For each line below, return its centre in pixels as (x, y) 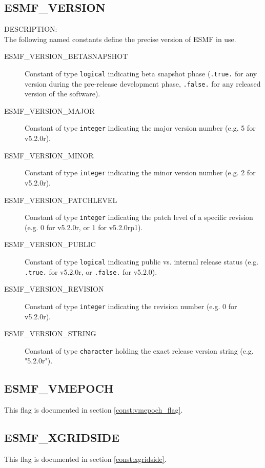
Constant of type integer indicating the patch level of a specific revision (139, 217)
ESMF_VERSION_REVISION (54, 289)
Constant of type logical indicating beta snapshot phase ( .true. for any (141, 73)
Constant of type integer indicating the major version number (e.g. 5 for (140, 128)
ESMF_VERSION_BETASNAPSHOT (66, 56)
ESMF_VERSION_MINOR (49, 155)
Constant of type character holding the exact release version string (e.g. (139, 350)
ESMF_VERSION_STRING (50, 333)
